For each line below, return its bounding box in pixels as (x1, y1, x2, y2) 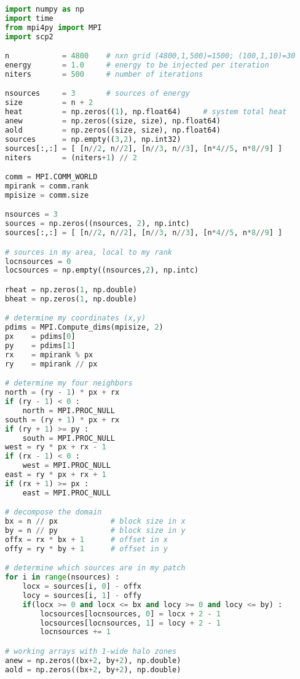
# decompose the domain (5, 508, 102, 517)
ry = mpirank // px (5, 359, 98, 368)
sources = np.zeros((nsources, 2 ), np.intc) (5, 219, 190, 228)
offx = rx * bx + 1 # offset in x (5, 535, 168, 544)
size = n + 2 (5, 98, 93, 107)
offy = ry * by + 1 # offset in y (5, 544, 168, 553)
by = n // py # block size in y (5, 526, 186, 535)
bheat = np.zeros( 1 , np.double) (5, 294, 137, 303)
